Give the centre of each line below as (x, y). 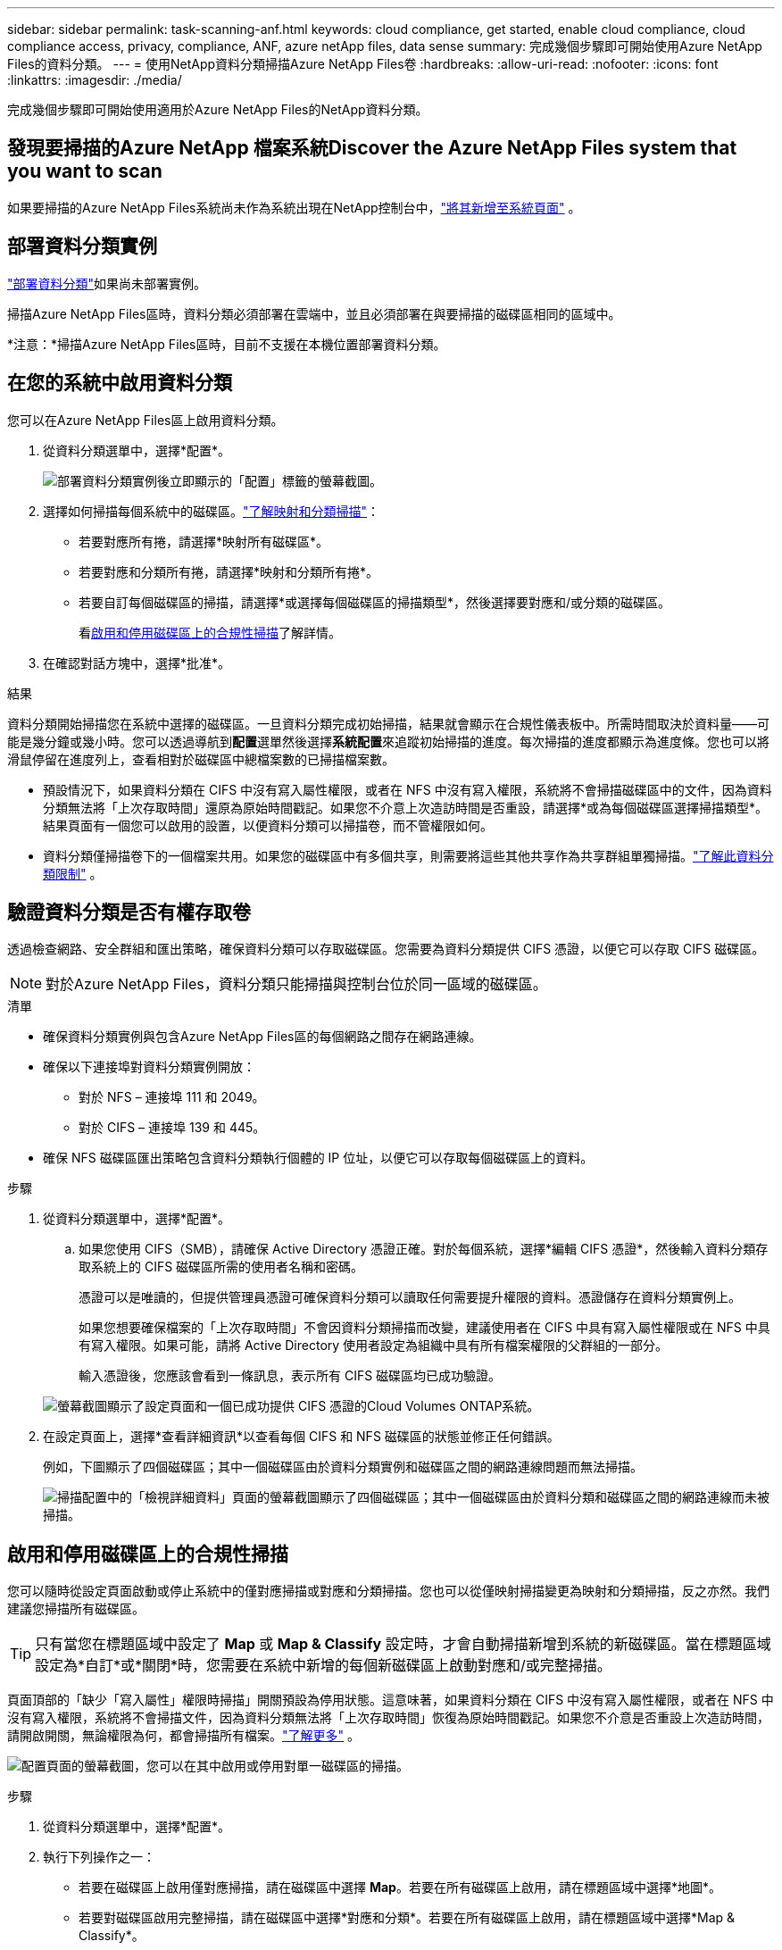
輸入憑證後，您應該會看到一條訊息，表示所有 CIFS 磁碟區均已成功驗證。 (290, 1376)
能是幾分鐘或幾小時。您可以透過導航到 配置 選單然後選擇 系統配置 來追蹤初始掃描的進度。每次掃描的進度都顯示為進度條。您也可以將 (388, 741)
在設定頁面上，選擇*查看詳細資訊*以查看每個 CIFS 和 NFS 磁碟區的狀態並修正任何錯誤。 (301, 1437)
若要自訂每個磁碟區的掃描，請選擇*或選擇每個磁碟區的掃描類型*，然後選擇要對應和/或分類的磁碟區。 (375, 602)
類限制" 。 (73, 873)
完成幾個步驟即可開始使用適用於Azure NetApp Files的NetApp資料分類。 (218, 109)
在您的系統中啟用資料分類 (120, 383)
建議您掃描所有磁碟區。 (76, 1609)
